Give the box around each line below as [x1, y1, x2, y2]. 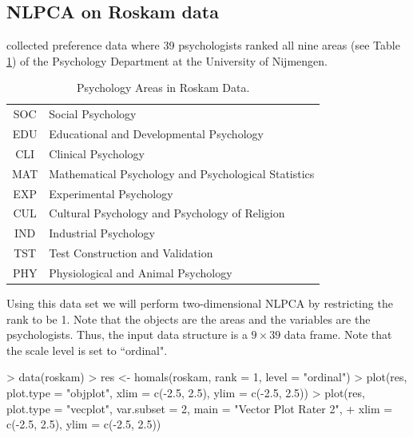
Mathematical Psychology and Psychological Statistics [49, 165, 315, 181]
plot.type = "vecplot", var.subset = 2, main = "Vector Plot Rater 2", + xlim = [6, 400, 393, 416]
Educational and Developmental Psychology [49, 125, 264, 142]
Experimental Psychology [49, 185, 173, 201]
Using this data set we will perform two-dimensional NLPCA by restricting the [6, 295, 393, 312]
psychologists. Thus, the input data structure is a [6, 326, 248, 343]
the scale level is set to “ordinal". [6, 341, 168, 358]
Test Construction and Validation [49, 245, 213, 261]
